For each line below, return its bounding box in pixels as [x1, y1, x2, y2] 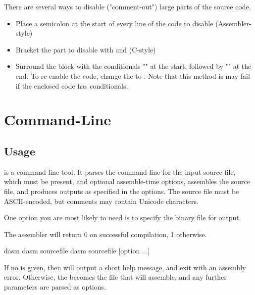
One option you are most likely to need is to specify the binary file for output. [4, 212, 241, 223]
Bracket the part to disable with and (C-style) [15, 44, 156, 54]
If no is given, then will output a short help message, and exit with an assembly [4, 262, 246, 272]
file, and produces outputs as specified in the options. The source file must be [4, 186, 239, 196]
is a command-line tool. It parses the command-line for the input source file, [4, 166, 236, 177]
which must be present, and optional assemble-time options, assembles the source [4, 176, 250, 187]
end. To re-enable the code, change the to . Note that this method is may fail [15, 70, 250, 81]
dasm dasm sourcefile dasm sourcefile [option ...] [4, 246, 150, 256]
